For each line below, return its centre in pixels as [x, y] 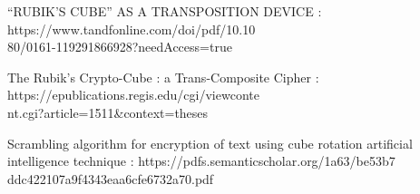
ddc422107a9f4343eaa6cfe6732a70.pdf [111, 178]
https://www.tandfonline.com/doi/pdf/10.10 [132, 29]
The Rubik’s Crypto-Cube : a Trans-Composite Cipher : [163, 77]
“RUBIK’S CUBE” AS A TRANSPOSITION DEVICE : [165, 11]
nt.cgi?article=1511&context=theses [108, 112]
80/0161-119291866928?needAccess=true [120, 47]
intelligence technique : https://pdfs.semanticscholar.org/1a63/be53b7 [201, 161]
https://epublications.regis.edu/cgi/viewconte [133, 95]
